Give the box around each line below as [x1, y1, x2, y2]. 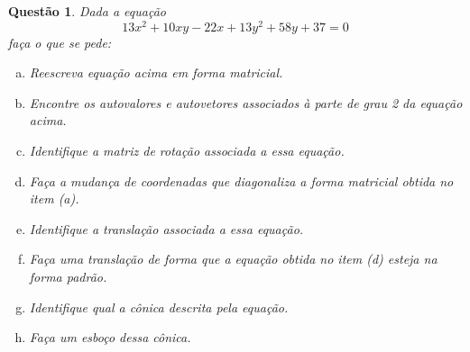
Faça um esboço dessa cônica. [29, 328, 191, 347]
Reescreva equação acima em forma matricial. [29, 63, 283, 82]
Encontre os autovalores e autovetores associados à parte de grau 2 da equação [29, 93, 463, 112]
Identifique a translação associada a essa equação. [29, 219, 304, 238]
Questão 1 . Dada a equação [8, 2, 166, 20]
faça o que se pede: [8, 32, 112, 51]
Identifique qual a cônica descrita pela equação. [29, 297, 289, 316]
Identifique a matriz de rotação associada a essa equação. [29, 141, 345, 160]
